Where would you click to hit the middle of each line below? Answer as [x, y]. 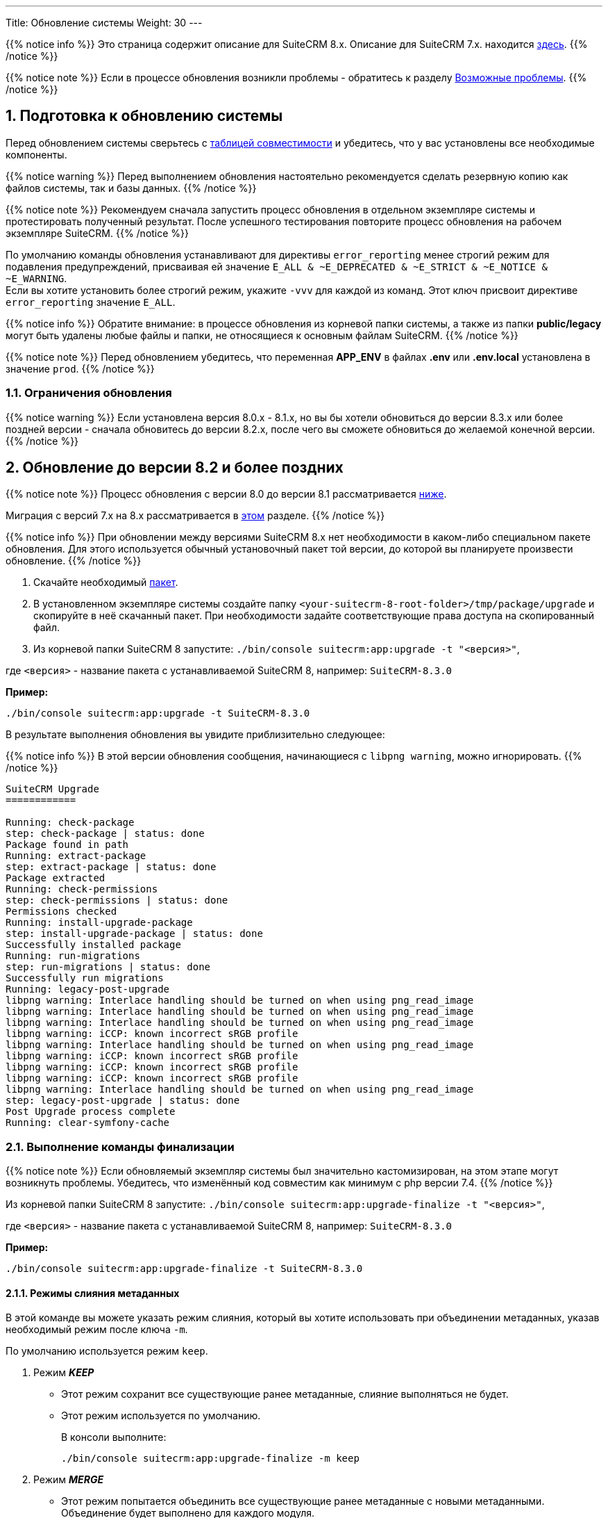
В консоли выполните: [114, 1437]
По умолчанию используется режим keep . [107, 1351]
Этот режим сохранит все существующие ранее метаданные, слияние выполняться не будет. [285, 1394]
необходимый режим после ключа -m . [97, 1330]
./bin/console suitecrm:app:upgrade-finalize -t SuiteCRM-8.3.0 [184, 1269]
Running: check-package [70, 823]
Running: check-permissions [82, 889]
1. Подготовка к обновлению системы [144, 116]
